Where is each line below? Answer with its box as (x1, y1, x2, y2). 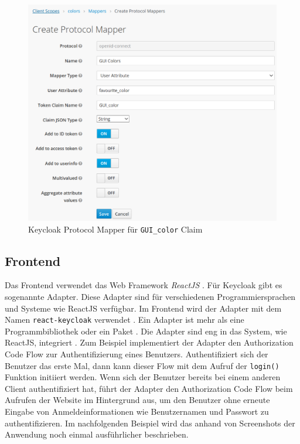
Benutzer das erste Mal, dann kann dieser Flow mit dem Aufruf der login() (5, 359, 279, 371)
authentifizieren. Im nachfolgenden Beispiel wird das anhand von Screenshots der (5, 416, 295, 429)
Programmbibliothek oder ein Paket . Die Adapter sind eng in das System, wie (5, 325, 287, 337)
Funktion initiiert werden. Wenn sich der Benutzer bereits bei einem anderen (5, 371, 281, 383)
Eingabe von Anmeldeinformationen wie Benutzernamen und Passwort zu (5, 405, 269, 418)
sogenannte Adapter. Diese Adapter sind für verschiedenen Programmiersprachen (5, 290, 296, 302)
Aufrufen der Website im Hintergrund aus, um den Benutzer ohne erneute (5, 394, 270, 406)
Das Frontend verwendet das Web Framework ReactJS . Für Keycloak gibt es (5, 279, 282, 291)
